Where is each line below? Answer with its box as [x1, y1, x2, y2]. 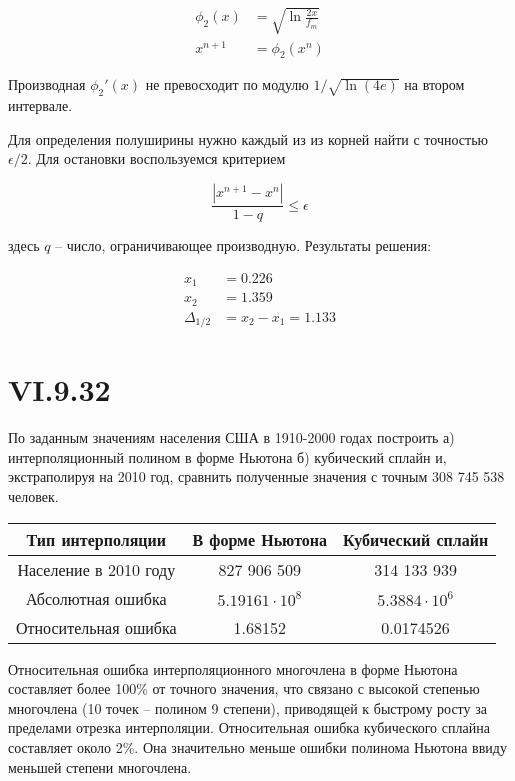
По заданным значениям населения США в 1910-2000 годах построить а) [8, 427, 455, 448]
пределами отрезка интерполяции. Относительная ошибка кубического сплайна [8, 717, 490, 738]
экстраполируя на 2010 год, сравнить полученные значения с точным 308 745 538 [8, 466, 505, 487]
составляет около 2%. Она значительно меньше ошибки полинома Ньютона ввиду [8, 737, 507, 758]
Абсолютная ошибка [26, 586, 167, 610]
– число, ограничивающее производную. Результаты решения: [55, 235, 432, 256]
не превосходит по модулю [145, 74, 309, 95]
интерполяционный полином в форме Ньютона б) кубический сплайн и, [8, 446, 447, 467]
